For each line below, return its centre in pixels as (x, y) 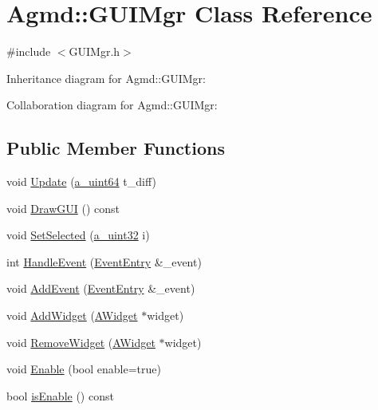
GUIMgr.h (94, 51)
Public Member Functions (116, 148)
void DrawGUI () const (63, 208)
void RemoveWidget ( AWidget (81, 342)
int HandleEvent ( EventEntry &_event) (104, 261)
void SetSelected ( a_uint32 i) (78, 235)
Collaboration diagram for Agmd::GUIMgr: (112, 105)
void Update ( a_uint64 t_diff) (81, 181)
